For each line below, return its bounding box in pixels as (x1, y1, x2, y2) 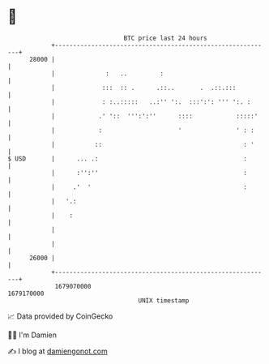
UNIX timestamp (138, 296, 190, 305)
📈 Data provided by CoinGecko (7, 311, 113, 321)
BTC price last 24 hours (123, 34, 207, 42)
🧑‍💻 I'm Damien (7, 330, 58, 340)
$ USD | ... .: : (7, 154, 248, 163)
